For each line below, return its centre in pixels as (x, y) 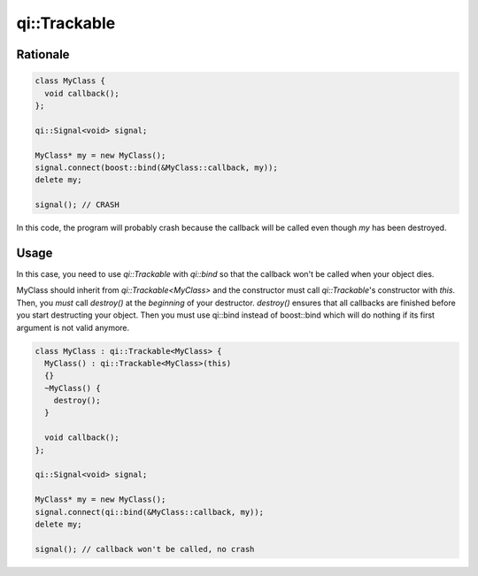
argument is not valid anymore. (73, 327)
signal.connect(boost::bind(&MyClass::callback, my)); (156, 167)
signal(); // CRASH (77, 205)
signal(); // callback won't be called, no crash (145, 549)
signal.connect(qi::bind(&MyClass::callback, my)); (150, 512)
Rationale (43, 54)
